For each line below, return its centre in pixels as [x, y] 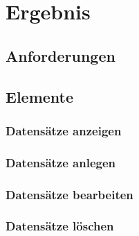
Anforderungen [61, 55]
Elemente [40, 96]
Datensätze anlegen [61, 162]
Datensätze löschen [60, 226]
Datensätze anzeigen [64, 130]
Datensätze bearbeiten [69, 194]
